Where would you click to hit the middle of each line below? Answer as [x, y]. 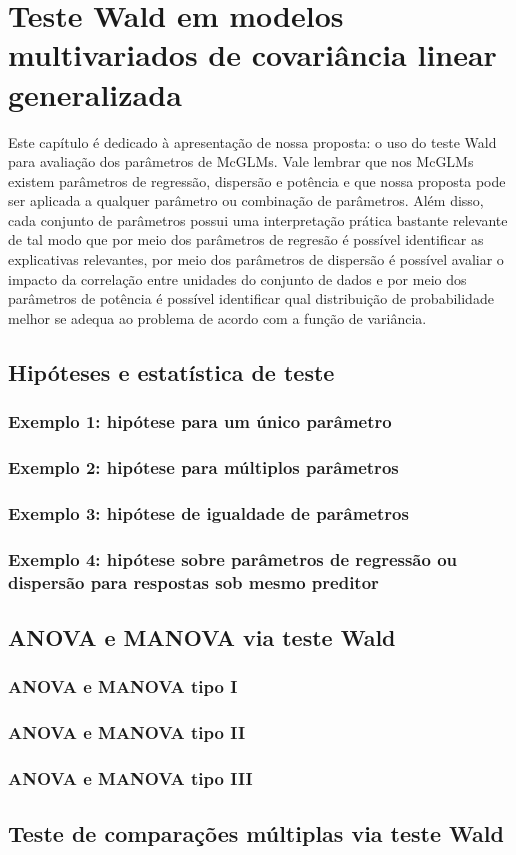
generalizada [95, 93]
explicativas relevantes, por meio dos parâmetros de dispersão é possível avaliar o [256, 259]
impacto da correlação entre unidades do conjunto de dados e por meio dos [237, 278]
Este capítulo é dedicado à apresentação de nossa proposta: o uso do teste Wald [252, 141]
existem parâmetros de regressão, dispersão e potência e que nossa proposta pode [257, 180]
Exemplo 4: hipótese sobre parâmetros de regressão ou [233, 558]
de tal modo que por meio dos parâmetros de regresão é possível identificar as [246, 239]
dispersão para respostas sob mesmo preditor [193, 581]
